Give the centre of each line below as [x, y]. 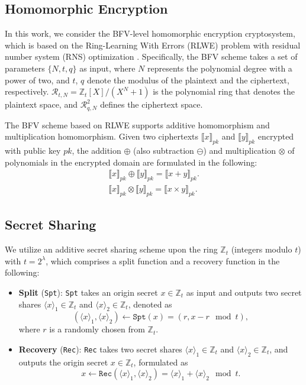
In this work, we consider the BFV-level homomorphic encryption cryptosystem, [150, 33]
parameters [25, 68]
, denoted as [150, 304]
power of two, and [37, 80]
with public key [33, 151]
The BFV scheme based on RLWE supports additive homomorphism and [137, 124]
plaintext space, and [41, 104]
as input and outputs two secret [244, 292]
